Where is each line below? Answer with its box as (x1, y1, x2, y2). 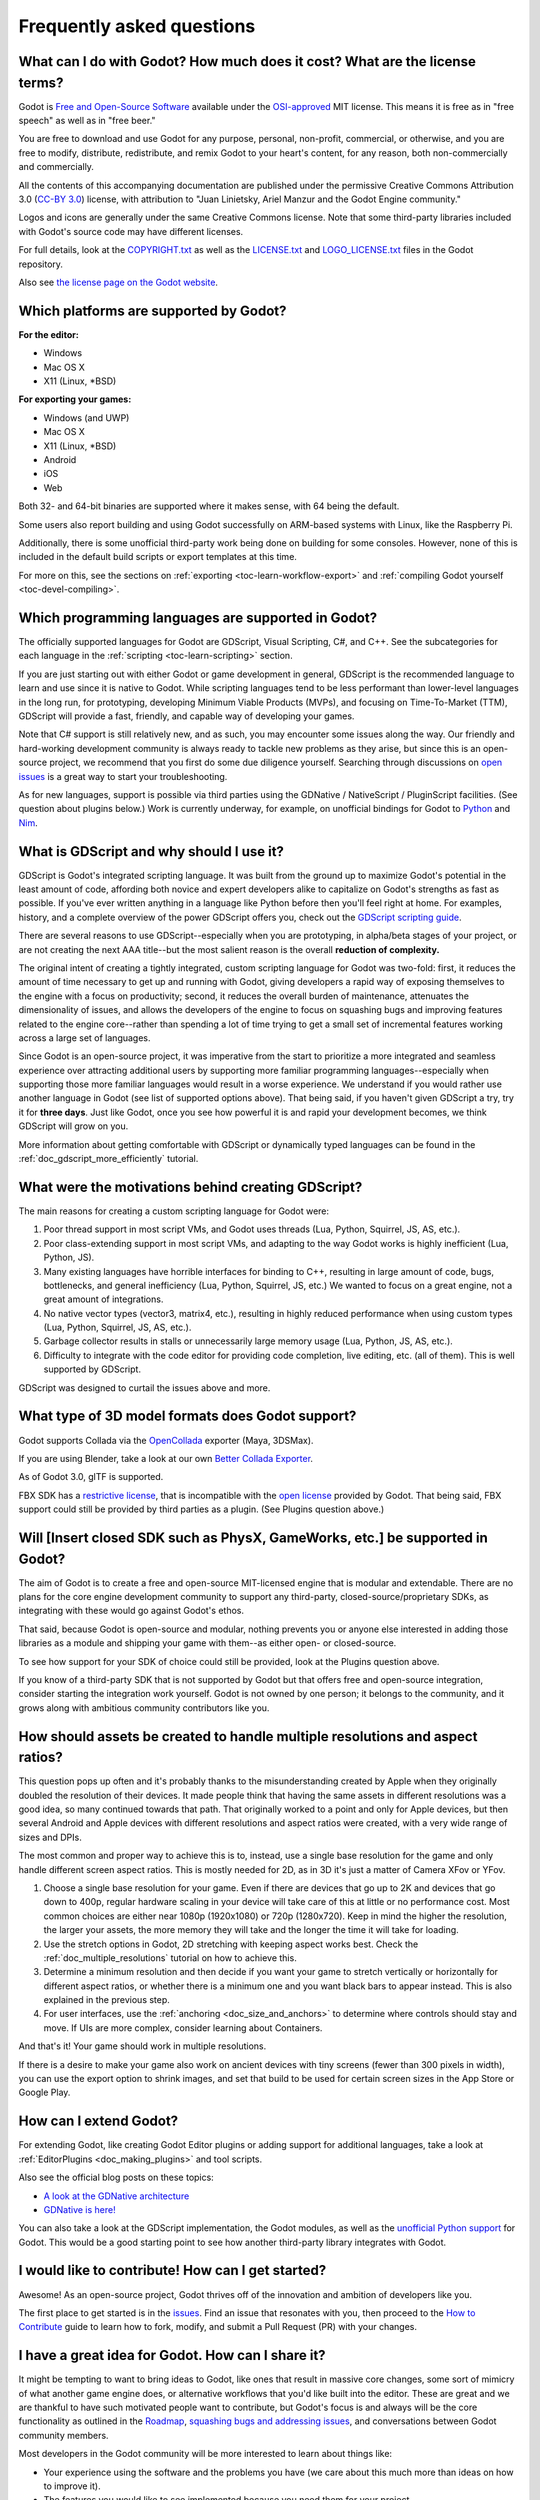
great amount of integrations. (43, 1293, 164, 1305)
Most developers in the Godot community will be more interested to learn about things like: (18, 2448, 393, 2460)
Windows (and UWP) (43, 411, 130, 424)
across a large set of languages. (18, 1031, 151, 1044)
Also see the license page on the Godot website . (18, 276, 219, 288)
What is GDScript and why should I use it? (18, 843, 285, 860)
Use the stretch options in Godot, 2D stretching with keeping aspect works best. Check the (43, 1938, 419, 1950)
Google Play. (18, 2086, 71, 2099)
